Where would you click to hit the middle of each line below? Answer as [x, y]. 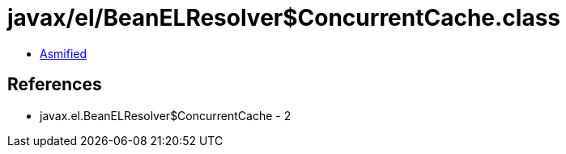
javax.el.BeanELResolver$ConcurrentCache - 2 [166, 115]
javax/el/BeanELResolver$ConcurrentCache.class [284, 18]
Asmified [64, 53]
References [55, 85]
